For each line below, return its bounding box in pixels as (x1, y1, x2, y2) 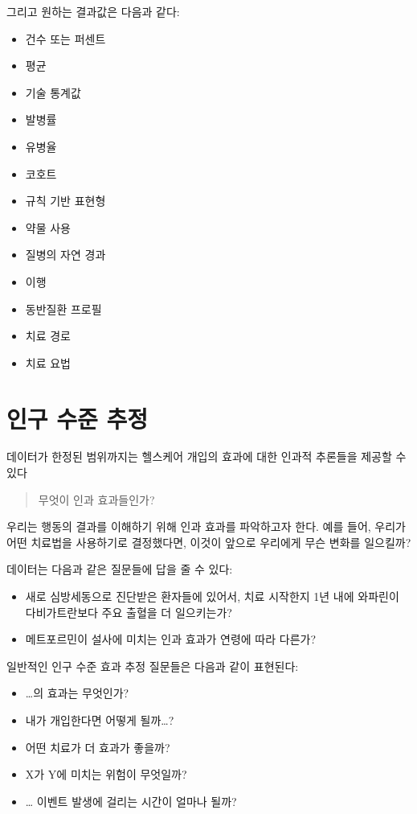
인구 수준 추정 (6, 401, 149, 434)
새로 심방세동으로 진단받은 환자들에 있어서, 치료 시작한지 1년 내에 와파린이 (25, 588, 399, 604)
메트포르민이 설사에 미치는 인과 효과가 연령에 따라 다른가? (25, 631, 317, 647)
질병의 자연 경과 (25, 246, 106, 263)
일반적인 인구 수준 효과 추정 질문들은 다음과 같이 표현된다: (6, 657, 299, 674)
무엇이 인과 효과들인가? (38, 491, 155, 508)
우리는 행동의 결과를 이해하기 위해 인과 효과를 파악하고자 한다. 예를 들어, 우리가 (6, 518, 406, 535)
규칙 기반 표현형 (25, 192, 106, 209)
